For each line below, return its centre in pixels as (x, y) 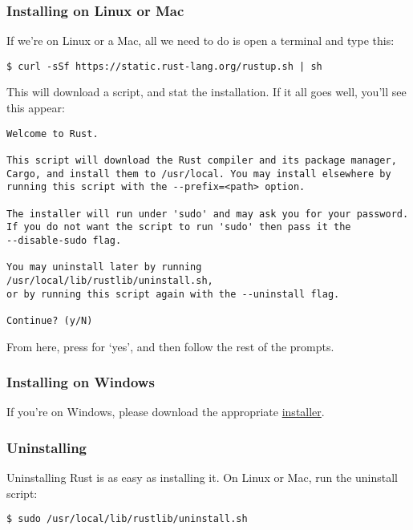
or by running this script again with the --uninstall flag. (173, 294)
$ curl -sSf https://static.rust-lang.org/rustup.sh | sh (164, 66)
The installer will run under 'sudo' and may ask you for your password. (208, 214)
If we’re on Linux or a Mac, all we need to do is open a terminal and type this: (200, 40)
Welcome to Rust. (53, 134)
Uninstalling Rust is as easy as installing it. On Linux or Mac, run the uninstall (202, 477)
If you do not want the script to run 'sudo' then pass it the (179, 227)
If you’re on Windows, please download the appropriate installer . (166, 412)
